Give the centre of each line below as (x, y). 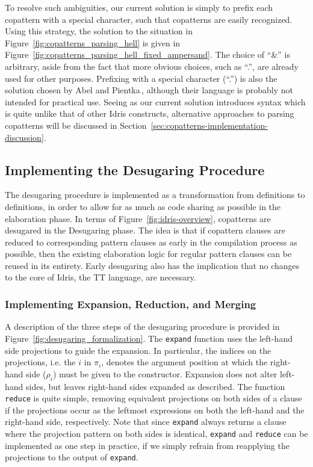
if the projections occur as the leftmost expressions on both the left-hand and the (155, 410)
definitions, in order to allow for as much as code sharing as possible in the (143, 206)
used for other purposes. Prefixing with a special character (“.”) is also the (141, 78)
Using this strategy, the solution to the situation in (99, 31)
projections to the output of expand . (72, 457)
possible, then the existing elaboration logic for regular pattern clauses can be (148, 254)
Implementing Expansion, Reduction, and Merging (131, 304)
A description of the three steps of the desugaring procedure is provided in (142, 326)
